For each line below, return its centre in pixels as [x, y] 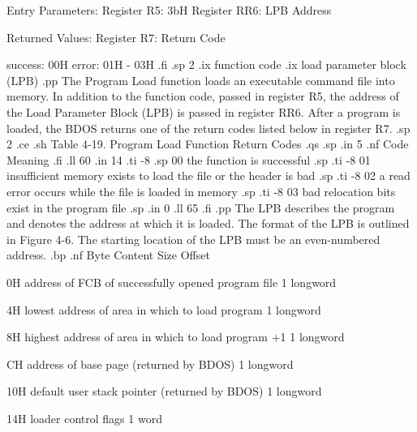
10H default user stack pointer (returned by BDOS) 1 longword [164, 391]
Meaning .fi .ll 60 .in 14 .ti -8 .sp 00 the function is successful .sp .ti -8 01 [189, 159]
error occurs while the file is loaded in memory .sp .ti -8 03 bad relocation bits [201, 191]
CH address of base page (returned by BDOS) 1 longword [150, 364]
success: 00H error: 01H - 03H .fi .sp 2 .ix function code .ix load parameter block [206, 64]
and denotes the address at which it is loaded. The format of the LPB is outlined [208, 223]
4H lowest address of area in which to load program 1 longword [164, 309]
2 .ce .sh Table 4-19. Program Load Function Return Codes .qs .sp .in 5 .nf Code [208, 144]
